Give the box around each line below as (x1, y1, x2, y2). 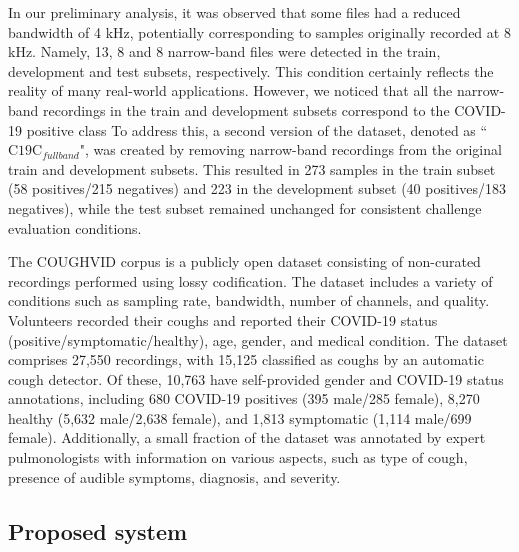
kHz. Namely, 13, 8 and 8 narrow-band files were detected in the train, (8, 41, 441, 62)
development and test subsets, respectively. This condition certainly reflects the (8, 60, 494, 81)
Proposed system (8, 515, 188, 546)
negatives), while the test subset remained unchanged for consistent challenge (8, 197, 482, 218)
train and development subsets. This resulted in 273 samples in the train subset (8, 158, 496, 179)
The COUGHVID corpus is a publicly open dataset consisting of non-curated (8, 251, 481, 272)
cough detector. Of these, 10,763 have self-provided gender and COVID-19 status (8, 368, 504, 389)
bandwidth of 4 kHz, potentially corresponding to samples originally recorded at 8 (8, 21, 511, 42)
